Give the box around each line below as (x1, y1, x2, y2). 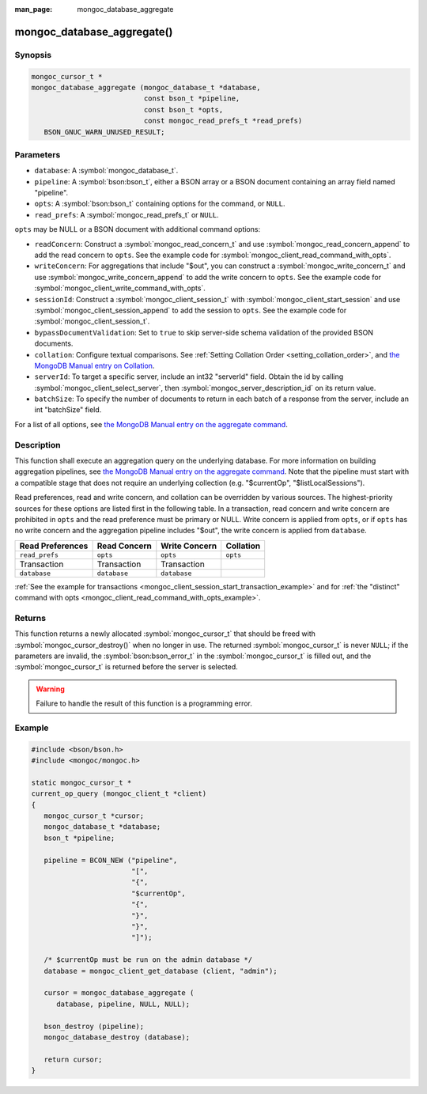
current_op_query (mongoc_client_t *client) (31, 789, 207, 798)
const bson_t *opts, (143, 105, 224, 114)
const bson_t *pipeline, (143, 94, 240, 103)
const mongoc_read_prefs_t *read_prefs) (143, 116, 303, 126)
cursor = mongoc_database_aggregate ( (43, 989, 195, 997)
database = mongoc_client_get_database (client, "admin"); (43, 966, 278, 975)
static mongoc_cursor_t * (31, 778, 132, 787)
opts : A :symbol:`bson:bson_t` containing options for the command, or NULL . (34, 199, 285, 209)
